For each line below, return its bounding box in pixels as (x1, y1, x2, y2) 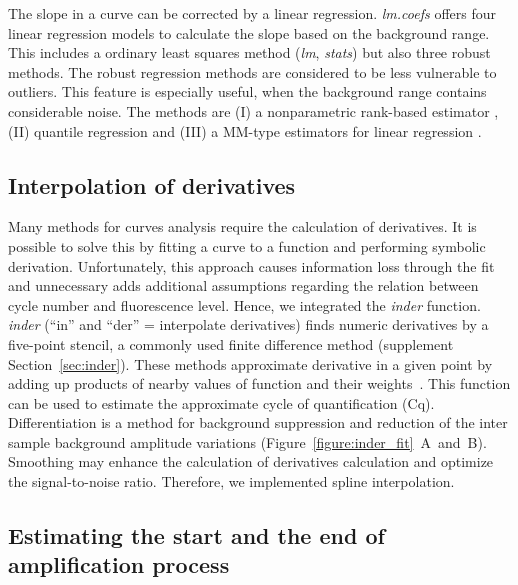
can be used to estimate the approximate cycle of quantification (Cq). (8, 392, 435, 413)
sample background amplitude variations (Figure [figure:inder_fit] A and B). (8, 431, 487, 452)
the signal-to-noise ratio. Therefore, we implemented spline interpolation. (8, 471, 455, 492)
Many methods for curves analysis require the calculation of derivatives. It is (8, 216, 477, 237)
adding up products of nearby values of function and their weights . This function (8, 373, 511, 394)
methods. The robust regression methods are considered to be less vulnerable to (8, 61, 497, 82)
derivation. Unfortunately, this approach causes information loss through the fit (8, 255, 495, 276)
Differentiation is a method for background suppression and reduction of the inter (8, 412, 508, 433)
